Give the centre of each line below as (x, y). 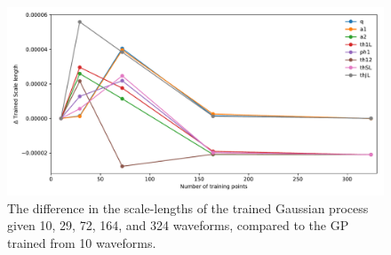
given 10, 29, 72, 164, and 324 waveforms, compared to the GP (178, 225)
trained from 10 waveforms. (82, 242)
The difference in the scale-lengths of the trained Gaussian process (188, 207)
